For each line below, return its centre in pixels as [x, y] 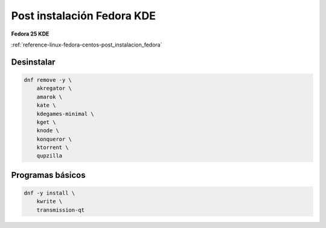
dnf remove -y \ [48, 80]
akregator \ [54, 88]
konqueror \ [54, 139]
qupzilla [50, 156]
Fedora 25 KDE [30, 34]
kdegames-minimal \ [66, 114]
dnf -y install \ [50, 193]
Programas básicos [48, 175]
